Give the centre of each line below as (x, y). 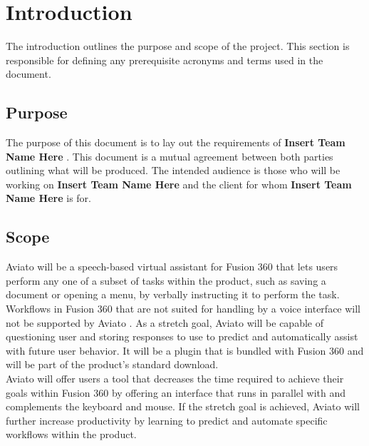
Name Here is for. (48, 198)
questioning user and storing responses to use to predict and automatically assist (182, 336)
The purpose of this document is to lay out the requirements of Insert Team (176, 142)
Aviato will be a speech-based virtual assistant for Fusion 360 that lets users (172, 267)
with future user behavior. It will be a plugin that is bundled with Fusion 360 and (185, 350)
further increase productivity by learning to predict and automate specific (167, 420)
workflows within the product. (71, 434)
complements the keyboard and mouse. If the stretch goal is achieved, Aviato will (183, 406)
